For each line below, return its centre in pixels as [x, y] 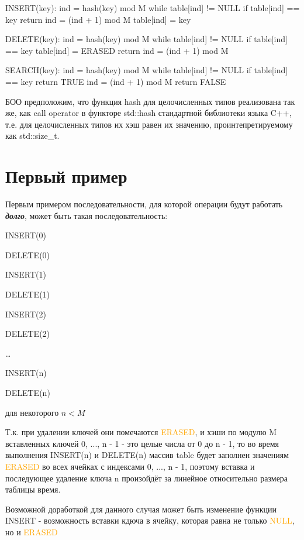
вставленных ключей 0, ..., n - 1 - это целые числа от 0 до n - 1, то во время [142, 443]
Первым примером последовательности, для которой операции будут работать [144, 204]
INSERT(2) [26, 314]
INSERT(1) [26, 274]
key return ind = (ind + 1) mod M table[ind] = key [98, 19]
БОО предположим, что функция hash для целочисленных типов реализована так [150, 101]
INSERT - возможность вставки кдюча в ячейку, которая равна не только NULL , [150, 520]
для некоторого [32, 412]
